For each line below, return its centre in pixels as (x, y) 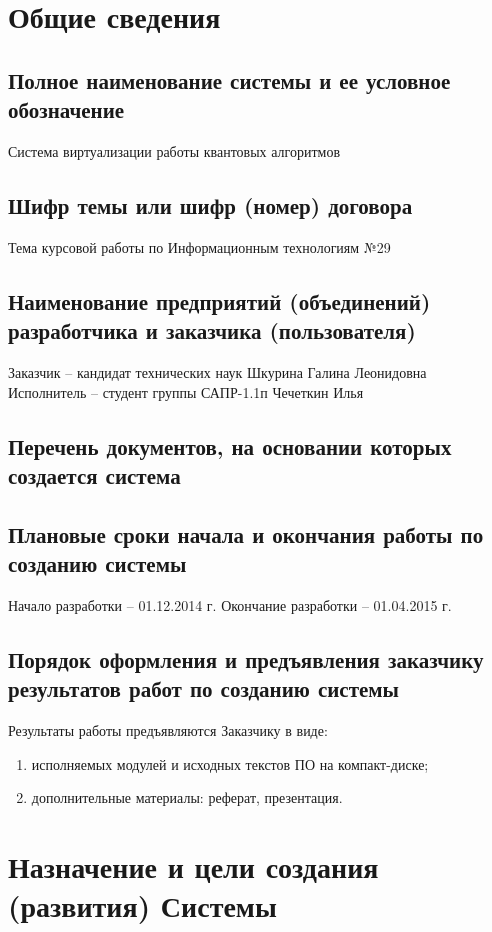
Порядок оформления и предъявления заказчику (246, 658)
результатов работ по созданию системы (203, 688)
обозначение (66, 109)
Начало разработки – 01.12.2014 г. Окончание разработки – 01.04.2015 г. (230, 604)
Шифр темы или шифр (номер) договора (210, 204)
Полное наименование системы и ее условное (229, 79)
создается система (94, 474)
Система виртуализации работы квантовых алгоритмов (174, 150)
